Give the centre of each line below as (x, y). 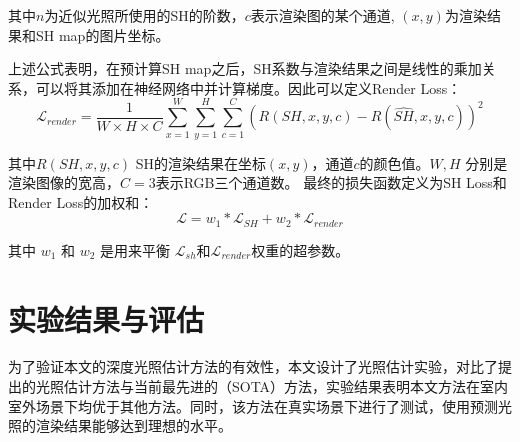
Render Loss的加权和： (81, 201)
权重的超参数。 (300, 249)
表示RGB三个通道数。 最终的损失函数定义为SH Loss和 (331, 182)
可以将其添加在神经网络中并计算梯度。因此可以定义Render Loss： (248, 87)
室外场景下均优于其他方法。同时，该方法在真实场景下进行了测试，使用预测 (253, 405)
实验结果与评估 (106, 318)
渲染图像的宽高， (64, 182)
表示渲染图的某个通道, (322, 15)
